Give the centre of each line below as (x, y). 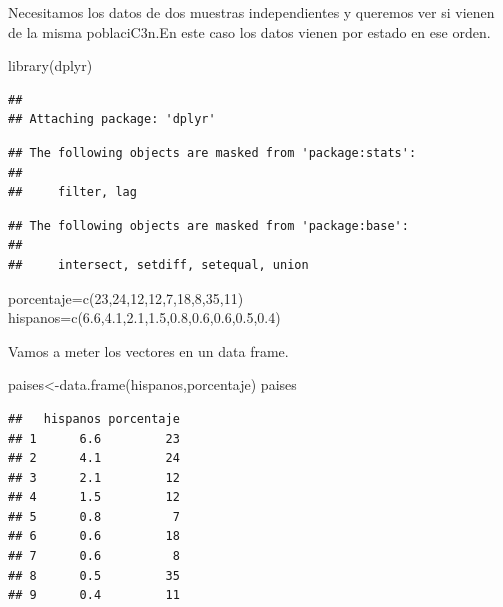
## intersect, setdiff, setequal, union (158, 264)
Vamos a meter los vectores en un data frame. (148, 350)
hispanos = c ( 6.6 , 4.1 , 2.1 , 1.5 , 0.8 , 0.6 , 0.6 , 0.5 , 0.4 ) (144, 317)
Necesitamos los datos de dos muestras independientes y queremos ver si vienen (251, 12)
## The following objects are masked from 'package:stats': (212, 152)
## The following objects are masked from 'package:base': (208, 225)
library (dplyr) (50, 65)
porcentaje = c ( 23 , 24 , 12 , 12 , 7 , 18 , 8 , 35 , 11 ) (126, 297)
